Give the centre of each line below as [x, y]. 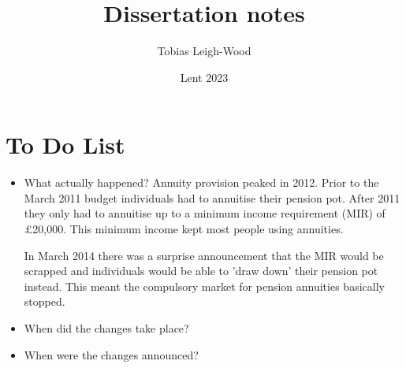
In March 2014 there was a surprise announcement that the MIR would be [204, 255]
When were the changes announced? [111, 354]
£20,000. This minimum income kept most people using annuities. [184, 229]
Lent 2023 [204, 77]
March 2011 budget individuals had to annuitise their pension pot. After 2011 [212, 197]
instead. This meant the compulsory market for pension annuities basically [204, 286]
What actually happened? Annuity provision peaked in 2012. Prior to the [201, 182]
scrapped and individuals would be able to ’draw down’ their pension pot [201, 271]
